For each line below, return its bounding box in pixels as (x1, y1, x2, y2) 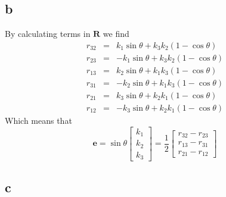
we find (103, 27, 129, 40)
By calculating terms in (5, 27, 91, 40)
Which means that (5, 114, 72, 126)
